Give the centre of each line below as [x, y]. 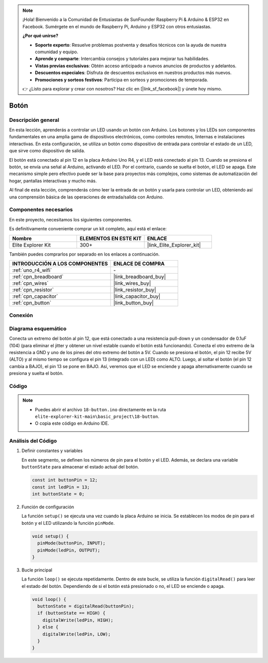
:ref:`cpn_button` [32, 302]
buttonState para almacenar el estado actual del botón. [80, 467]
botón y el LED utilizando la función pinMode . [68, 523]
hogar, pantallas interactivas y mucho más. [53, 181]
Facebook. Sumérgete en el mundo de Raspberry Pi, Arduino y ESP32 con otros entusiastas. [117, 26]
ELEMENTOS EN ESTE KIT [110, 238]
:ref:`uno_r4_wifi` [32, 270]
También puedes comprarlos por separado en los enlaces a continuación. [84, 254]
